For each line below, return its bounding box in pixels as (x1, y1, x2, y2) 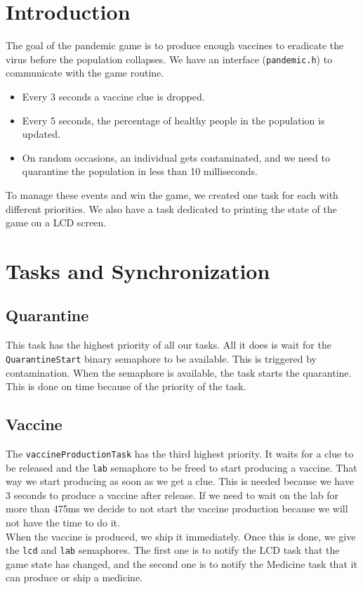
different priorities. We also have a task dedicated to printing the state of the (6, 201, 337, 216)
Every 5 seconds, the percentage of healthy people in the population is (22, 112, 325, 127)
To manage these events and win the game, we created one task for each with (6, 187, 338, 202)
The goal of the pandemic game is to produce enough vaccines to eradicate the (6, 38, 344, 53)
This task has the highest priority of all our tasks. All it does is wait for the (6, 337, 331, 352)
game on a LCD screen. (6, 215, 107, 230)
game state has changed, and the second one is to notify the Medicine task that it (6, 556, 357, 571)
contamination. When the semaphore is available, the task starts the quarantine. (6, 365, 352, 380)
